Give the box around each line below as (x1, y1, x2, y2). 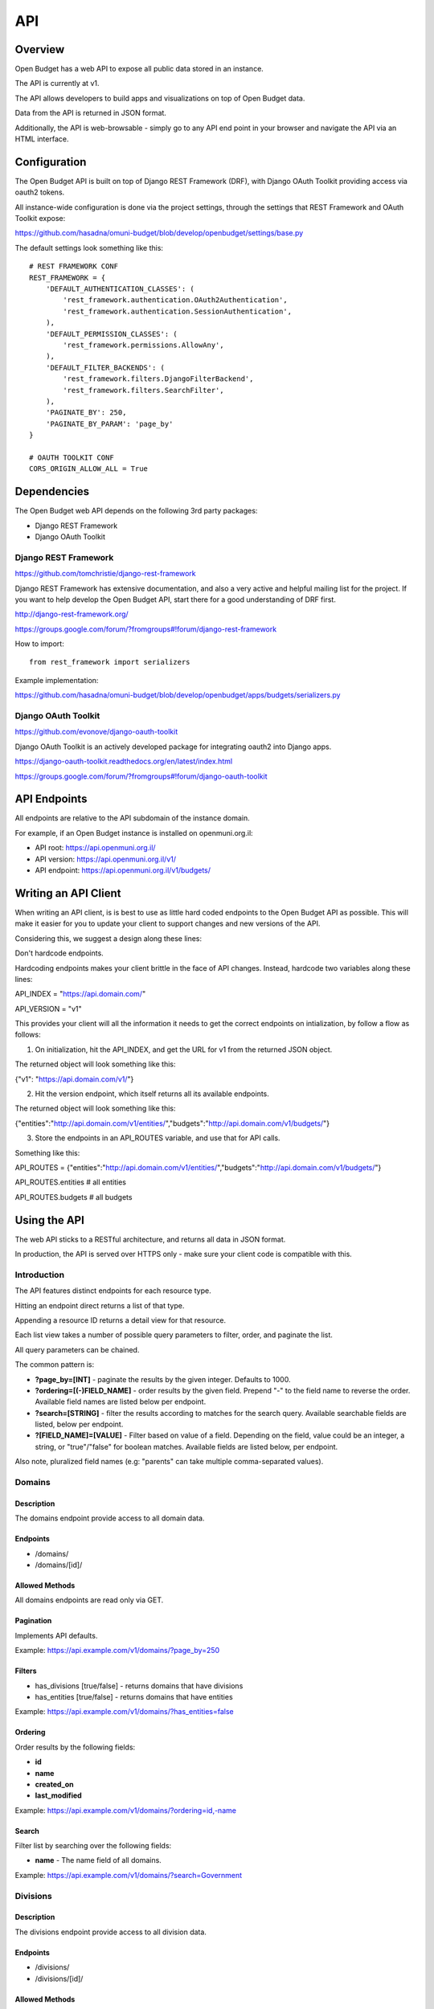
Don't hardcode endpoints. (14, 948, 104, 958)
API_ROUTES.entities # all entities (14, 1177, 126, 1187)
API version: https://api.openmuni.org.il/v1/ (35, 854, 177, 864)
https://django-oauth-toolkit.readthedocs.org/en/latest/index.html (14, 756, 233, 767)
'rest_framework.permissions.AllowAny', (63, 341, 224, 350)
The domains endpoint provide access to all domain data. (14, 1513, 205, 1523)
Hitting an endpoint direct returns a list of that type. (14, 1300, 185, 1310)
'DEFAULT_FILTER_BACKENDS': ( (45, 362, 165, 372)
